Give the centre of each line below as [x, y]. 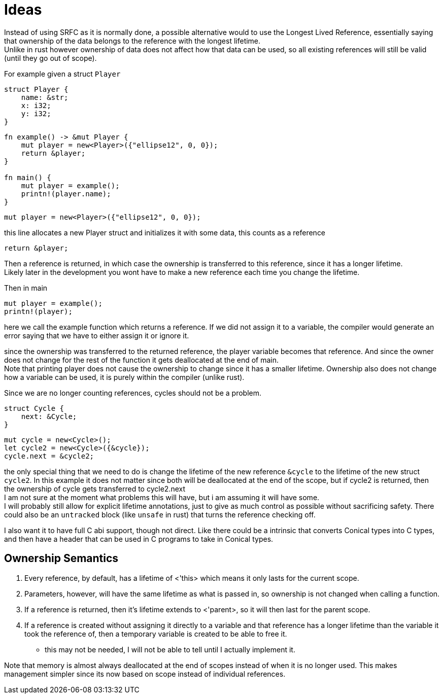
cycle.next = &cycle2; [49, 456]
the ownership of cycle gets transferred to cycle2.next [95, 488]
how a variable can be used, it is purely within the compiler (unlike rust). [124, 377]
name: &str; [45, 97]
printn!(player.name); [66, 194]
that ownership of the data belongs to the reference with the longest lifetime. [132, 41]
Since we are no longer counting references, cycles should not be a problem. [133, 393]
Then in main [26, 288]
